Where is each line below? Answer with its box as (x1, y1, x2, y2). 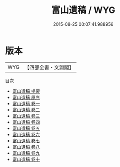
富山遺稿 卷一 (12, 100, 40, 107)
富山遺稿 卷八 (12, 144, 40, 150)
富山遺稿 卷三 (12, 112, 40, 119)
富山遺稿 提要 (12, 88, 40, 94)
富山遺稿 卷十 (12, 156, 40, 162)
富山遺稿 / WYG (51, 4, 116, 16)
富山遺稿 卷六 (12, 131, 40, 137)
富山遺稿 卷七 (12, 137, 40, 144)
